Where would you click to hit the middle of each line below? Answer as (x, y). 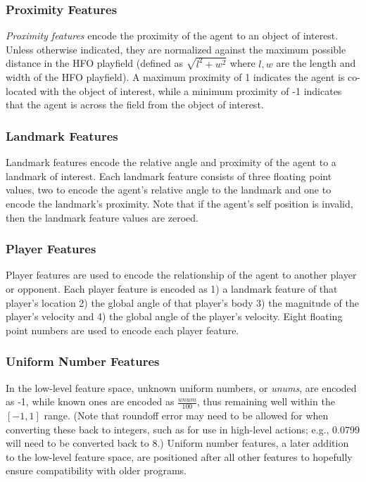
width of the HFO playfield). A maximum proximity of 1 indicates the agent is (175, 77)
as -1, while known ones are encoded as (90, 401)
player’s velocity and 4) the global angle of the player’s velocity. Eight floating (174, 316)
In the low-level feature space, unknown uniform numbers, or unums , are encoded (181, 387)
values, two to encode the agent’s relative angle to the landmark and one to (169, 190)
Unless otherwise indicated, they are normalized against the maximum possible (176, 49)
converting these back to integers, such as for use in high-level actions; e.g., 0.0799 (183, 429)
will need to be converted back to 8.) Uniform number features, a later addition (177, 443)
